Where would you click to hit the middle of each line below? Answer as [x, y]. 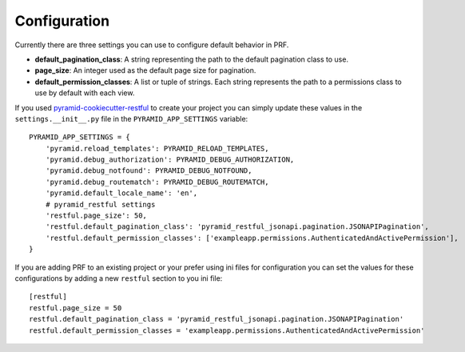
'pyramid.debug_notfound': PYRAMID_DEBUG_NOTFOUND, [149, 171]
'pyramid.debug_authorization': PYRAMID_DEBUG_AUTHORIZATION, [170, 160]
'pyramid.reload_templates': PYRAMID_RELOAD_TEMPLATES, [157, 148]
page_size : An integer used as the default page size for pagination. [145, 70]
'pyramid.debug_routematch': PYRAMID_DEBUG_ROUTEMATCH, [157, 182]
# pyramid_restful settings [100, 204]
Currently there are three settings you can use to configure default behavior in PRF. [152, 45]
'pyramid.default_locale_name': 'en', [121, 193]
